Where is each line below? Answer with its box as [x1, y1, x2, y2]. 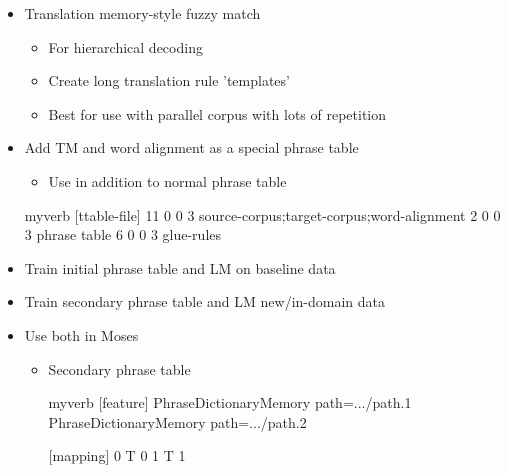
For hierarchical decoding [48, 36, 203, 57]
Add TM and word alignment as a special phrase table [24, 137, 359, 158]
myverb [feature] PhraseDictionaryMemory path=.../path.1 [48, 392, 412, 413]
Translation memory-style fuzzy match [24, 3, 261, 23]
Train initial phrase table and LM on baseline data [24, 257, 336, 278]
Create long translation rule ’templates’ [48, 70, 290, 91]
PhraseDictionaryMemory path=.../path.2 [48, 411, 307, 432]
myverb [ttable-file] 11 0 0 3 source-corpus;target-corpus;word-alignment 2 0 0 [24, 204, 501, 225]
